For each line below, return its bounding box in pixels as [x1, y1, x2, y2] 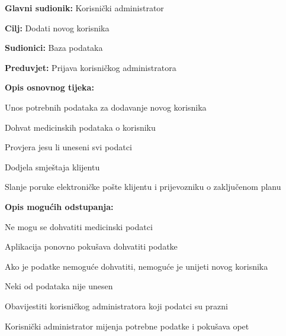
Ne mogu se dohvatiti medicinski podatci [5, 220, 153, 232]
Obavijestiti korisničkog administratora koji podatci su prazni [5, 299, 228, 312]
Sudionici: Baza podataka [5, 41, 103, 54]
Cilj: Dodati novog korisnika [5, 21, 110, 34]
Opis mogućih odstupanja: [5, 200, 114, 212]
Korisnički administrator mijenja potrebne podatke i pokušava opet [5, 319, 249, 332]
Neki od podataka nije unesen [5, 280, 113, 292]
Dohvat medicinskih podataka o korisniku [5, 121, 156, 133]
